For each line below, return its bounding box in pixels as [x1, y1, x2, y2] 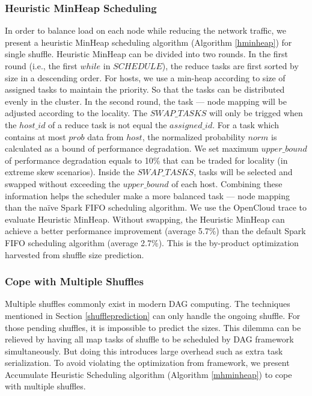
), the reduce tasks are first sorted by [162, 60, 299, 72]
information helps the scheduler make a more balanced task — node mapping [5, 189, 290, 202]
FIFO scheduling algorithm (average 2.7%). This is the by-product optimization [5, 236, 299, 249]
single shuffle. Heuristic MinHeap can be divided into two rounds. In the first [5, 48, 289, 60]
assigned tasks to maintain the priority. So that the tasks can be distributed [5, 83, 285, 96]
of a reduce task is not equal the [48, 118, 167, 131]
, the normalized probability [142, 130, 245, 143]
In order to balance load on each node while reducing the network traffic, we [5, 24, 287, 37]
